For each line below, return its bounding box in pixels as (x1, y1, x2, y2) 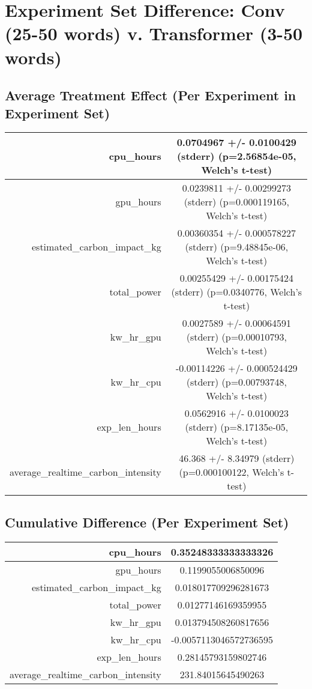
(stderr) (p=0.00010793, (186, 330, 287, 344)
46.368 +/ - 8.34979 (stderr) (179, 451, 295, 466)
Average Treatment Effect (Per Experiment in (5, 86, 296, 105)
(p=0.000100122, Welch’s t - (179, 465, 295, 479)
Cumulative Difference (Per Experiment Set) (5, 512, 289, 531)
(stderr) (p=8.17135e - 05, (185, 420, 289, 434)
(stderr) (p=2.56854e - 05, (176, 149, 296, 163)
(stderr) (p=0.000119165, (184, 195, 289, 209)
